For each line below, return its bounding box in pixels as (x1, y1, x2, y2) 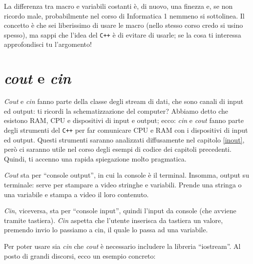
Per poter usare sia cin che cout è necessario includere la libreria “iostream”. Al (4, 241, 241, 251)
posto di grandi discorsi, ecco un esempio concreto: (4, 250, 156, 261)
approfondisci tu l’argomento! (4, 39, 92, 49)
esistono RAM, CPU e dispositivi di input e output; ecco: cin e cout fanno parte (4, 115, 244, 125)
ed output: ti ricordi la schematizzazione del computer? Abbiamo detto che (4, 105, 229, 116)
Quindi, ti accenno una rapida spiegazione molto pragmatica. (4, 153, 187, 163)
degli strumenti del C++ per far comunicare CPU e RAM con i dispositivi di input (4, 124, 248, 135)
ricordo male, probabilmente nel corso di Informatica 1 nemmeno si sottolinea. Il (4, 10, 245, 20)
